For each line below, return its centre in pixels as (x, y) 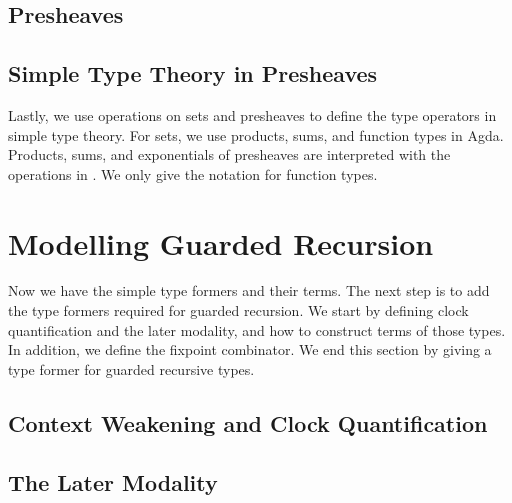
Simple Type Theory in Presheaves (193, 73)
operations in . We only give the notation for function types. (193, 173)
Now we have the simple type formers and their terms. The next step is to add (249, 290)
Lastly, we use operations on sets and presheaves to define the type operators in (252, 114)
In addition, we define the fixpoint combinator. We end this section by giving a (250, 349)
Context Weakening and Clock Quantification (248, 422)
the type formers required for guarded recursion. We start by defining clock (238, 310)
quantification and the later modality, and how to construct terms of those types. (257, 329)
